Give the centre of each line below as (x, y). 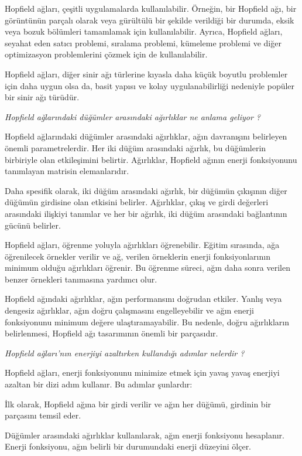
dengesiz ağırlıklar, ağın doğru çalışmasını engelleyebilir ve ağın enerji (129, 310)
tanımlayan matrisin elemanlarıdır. (67, 171)
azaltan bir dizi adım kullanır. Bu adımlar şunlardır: (99, 384)
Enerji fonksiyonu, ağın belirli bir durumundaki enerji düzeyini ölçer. (128, 446)
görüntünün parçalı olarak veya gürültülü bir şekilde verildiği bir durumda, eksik (150, 20)
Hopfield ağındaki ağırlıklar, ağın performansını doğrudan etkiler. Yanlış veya (143, 299)
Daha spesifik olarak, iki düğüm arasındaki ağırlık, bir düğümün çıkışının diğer (146, 190)
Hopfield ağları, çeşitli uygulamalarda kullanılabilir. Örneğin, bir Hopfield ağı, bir (151, 8)
